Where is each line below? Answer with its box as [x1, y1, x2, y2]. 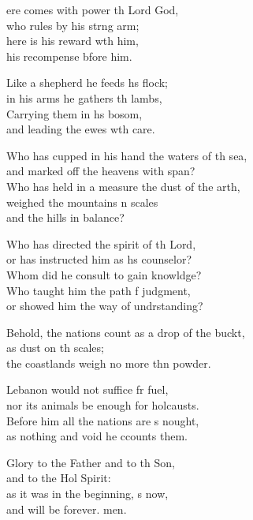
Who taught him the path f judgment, [6, 282, 191, 298]
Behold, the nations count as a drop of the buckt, [6, 324, 245, 340]
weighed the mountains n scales [6, 193, 158, 210]
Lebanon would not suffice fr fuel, [6, 381, 169, 398]
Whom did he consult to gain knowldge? [6, 266, 202, 282]
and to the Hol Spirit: [6, 469, 111, 486]
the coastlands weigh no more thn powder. [6, 354, 211, 371]
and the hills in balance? [6, 209, 125, 226]
